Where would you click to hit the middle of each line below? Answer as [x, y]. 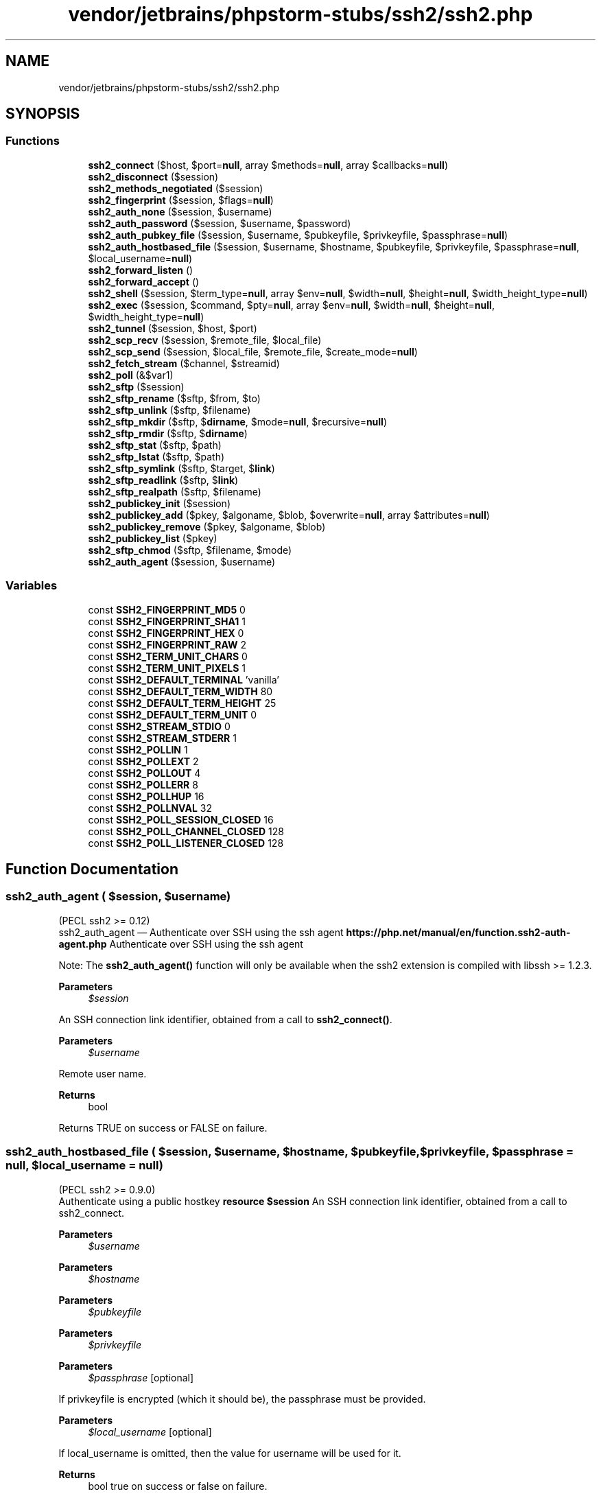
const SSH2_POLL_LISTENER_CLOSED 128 [186, 843]
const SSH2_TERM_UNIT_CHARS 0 [168, 656]
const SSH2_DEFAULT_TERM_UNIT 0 [173, 714]
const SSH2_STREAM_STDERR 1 [162, 738]
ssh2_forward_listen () [141, 270]
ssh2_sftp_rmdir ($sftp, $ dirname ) [168, 433]
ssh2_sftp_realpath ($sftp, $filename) [175, 491]
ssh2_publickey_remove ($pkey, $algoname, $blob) [207, 526]
